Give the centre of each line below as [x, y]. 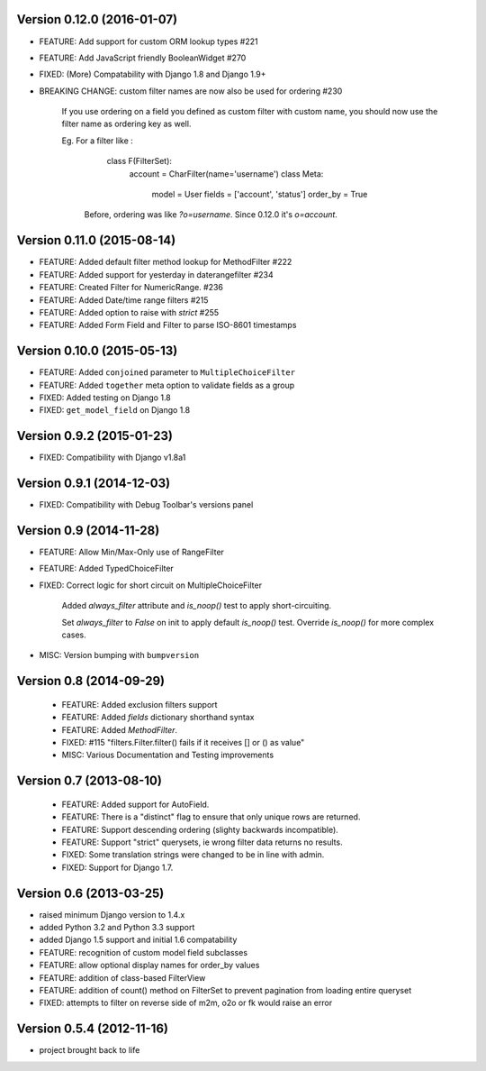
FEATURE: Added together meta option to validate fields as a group [167, 385]
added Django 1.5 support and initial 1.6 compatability [138, 940]
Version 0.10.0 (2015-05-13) [97, 351]
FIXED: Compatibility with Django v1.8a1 [112, 458]
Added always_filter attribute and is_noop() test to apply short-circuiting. [197, 606]
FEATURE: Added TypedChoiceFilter [107, 569]
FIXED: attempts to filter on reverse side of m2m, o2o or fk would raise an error [186, 1003]
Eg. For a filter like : [98, 141]
